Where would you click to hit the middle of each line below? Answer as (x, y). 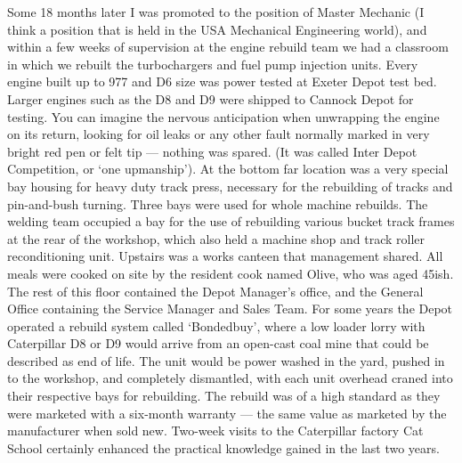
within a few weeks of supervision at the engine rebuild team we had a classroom (228, 47)
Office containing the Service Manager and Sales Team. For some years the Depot (230, 309)
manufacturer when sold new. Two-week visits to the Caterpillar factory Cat (215, 431)
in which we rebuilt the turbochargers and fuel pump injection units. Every (213, 64)
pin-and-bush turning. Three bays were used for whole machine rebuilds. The (218, 203)
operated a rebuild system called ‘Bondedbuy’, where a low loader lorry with (216, 325)
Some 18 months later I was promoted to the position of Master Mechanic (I (216, 12)
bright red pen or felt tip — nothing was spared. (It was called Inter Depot (212, 151)
